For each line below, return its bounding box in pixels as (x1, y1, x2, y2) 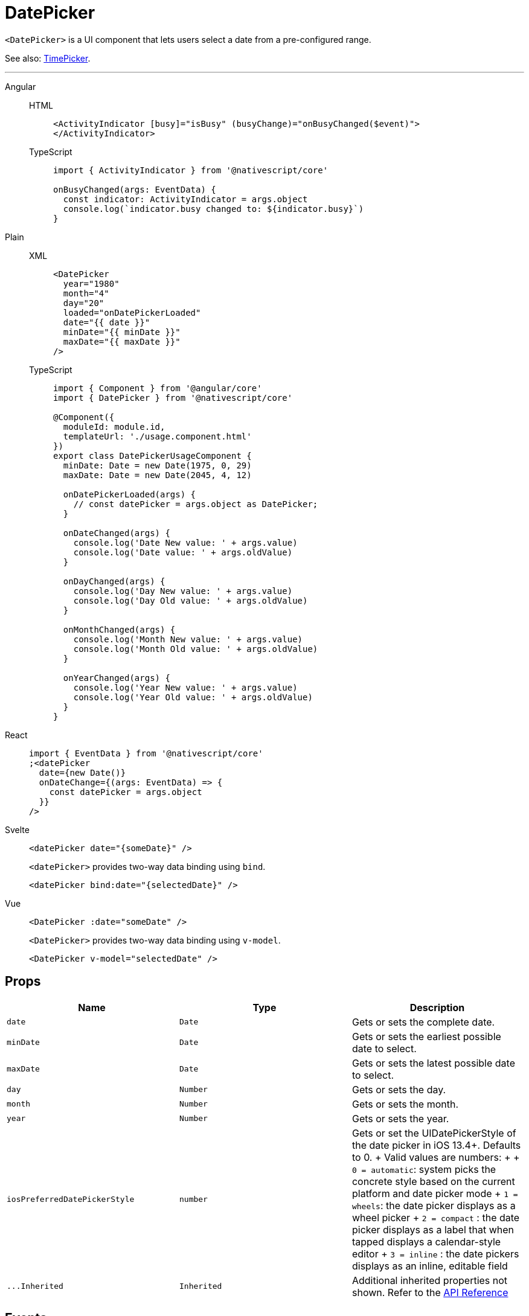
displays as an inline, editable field (351, 1259, 508, 1272)
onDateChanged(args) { (63, 528, 170, 538)
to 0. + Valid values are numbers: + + (351, 1151, 520, 1163)
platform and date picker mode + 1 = (351, 1187, 518, 1199)
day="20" (63, 298, 104, 308)
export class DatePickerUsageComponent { (53, 450, 252, 461)
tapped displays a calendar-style (351, 1235, 501, 1248)
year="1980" (63, 278, 120, 289)
